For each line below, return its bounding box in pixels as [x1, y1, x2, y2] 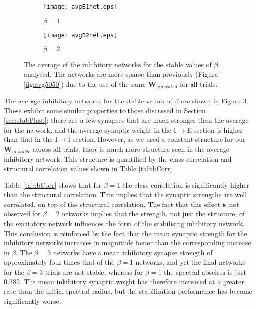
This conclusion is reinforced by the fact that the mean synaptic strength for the [4, 228, 247, 238]
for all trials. [180, 78, 218, 89]
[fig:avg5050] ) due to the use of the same [24, 78, 146, 89]
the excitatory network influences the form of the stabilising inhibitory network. [4, 218, 245, 229]
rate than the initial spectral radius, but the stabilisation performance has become [4, 286, 252, 296]
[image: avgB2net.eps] [43, 32, 118, 39]
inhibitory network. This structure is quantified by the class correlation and [4, 153, 232, 164]
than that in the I [4, 134, 58, 144]
